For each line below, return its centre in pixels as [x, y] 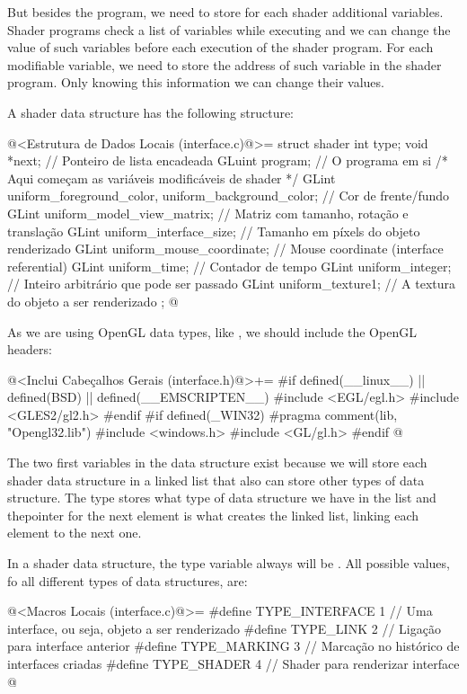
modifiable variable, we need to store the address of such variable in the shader [225, 64]
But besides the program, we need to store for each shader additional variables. [225, 12]
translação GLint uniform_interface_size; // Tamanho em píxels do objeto [214, 231]
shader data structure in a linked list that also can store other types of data [216, 480]
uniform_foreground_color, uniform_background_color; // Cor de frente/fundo [229, 196]
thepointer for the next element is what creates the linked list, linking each [213, 515]
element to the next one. [75, 533]
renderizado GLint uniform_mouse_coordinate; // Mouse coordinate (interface [225, 249]
